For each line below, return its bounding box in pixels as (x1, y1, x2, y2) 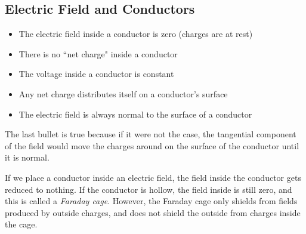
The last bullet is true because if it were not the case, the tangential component (5, 128, 296, 140)
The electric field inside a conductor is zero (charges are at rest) (18, 27, 253, 40)
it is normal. (5, 151, 50, 164)
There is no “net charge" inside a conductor (18, 47, 178, 60)
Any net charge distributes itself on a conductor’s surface (18, 87, 228, 100)
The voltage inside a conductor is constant (18, 67, 174, 80)
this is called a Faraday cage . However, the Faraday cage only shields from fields (5, 195, 298, 207)
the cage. (5, 218, 38, 230)
